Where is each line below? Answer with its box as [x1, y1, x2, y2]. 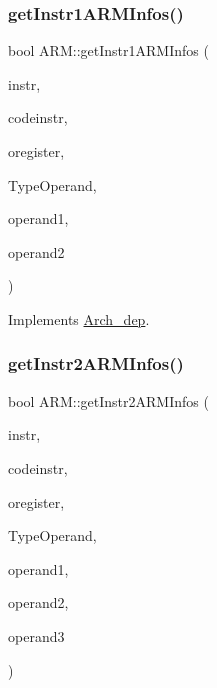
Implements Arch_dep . [8, 308, 150, 329]
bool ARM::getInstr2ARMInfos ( [8, 390, 209, 411]
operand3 [8, 625, 65, 646]
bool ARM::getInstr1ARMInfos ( [8, 40, 209, 61]
